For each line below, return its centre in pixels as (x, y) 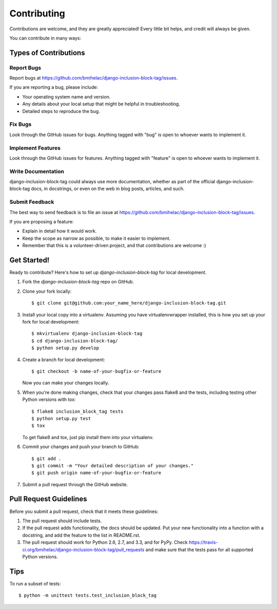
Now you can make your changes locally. (66, 383)
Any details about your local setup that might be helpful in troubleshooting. (101, 104)
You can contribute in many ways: (45, 38)
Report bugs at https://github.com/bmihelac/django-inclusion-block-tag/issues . (94, 78)
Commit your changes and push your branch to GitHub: (81, 447)
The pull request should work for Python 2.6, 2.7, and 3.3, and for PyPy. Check (105, 542)
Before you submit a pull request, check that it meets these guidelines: (84, 511)
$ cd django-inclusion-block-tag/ (75, 341)
